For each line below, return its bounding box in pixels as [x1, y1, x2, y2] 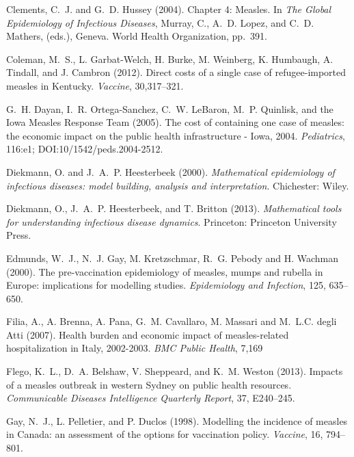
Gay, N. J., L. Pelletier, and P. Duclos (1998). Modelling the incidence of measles [6, 413, 348, 428]
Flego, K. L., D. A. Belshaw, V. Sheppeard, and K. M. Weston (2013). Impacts [6, 364, 343, 378]
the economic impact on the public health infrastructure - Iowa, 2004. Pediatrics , [6, 128, 345, 142]
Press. [6, 228, 31, 242]
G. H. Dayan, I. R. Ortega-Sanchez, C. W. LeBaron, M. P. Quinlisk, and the [6, 101, 333, 116]
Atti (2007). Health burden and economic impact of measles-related [6, 327, 289, 341]
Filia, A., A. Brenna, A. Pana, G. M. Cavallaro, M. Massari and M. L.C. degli [6, 314, 337, 328]
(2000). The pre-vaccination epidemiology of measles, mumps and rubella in [6, 264, 323, 278]
